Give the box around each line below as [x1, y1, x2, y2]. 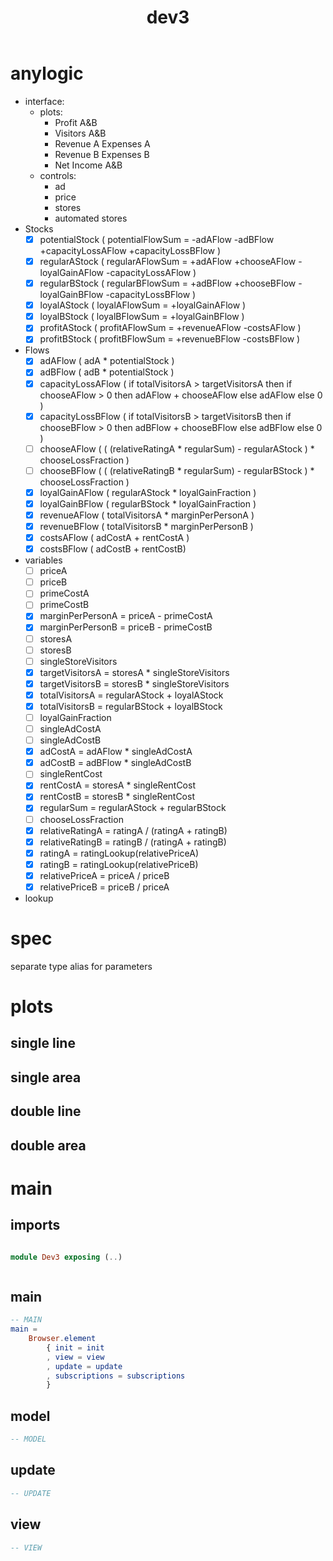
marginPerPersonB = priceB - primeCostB [39, 621, 213, 633]
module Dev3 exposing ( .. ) [10, 1252, 123, 1262]
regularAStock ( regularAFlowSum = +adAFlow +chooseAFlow [39, 256, 297, 267]
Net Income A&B [54, 159, 123, 171]
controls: [39, 169, 77, 181]
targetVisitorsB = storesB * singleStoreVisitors [39, 677, 230, 690]
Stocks [24, 222, 54, 235]
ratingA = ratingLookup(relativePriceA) [39, 847, 200, 859]
